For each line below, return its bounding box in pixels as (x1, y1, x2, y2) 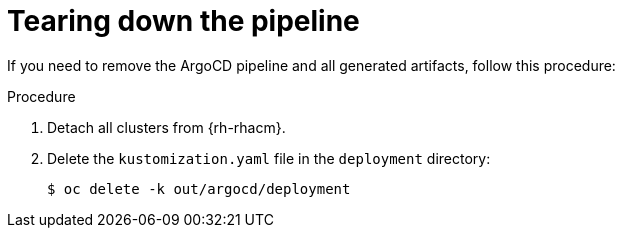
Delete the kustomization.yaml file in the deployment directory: (47, 149, 491, 167)
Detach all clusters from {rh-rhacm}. (47, 118, 286, 136)
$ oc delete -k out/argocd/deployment (47, 180, 351, 197)
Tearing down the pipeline (7, 4, 360, 38)
